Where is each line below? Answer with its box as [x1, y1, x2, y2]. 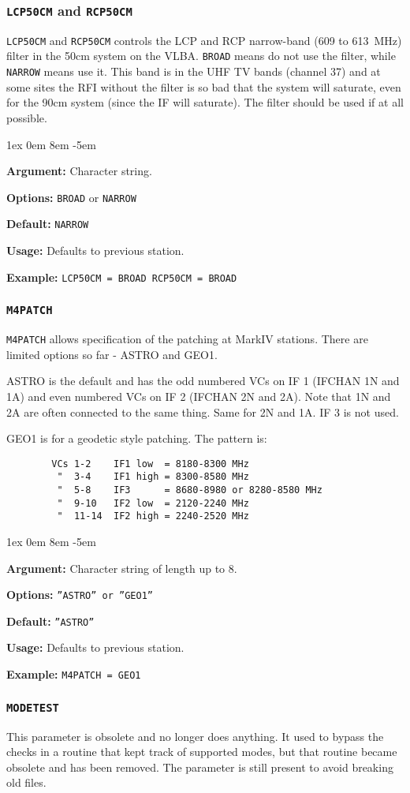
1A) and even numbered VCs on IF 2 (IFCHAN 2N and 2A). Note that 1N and [6, 387, 391, 404]
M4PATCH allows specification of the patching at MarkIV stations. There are [6, 331, 368, 347]
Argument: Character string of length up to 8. [6, 559, 237, 576]
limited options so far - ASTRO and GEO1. [6, 346, 218, 362]
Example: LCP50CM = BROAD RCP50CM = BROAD [6, 268, 237, 285]
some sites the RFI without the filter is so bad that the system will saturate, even [6, 78, 401, 95]
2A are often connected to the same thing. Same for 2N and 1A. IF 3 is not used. [6, 403, 399, 420]
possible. [6, 109, 47, 125]
